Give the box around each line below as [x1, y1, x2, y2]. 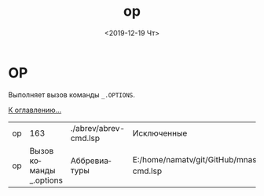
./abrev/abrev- [70, 122, 126, 133]
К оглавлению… [8, 105, 62, 114]
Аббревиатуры [70, 155, 112, 176]
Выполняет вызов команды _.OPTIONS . [8, 89, 136, 100]
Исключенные [132, 128, 188, 139]
